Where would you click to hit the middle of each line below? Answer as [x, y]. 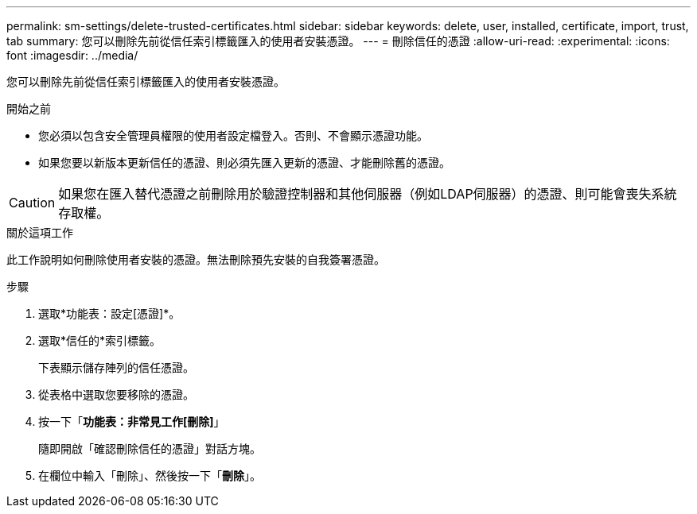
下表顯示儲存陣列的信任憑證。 [116, 367]
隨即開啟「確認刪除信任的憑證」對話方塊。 [150, 448]
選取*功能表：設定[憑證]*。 [109, 313]
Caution [32, 203]
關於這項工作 [40, 232]
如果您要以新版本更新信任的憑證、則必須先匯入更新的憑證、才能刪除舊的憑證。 [244, 162]
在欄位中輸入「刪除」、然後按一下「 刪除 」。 [150, 475]
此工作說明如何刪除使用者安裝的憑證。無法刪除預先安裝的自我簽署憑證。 [196, 259]
